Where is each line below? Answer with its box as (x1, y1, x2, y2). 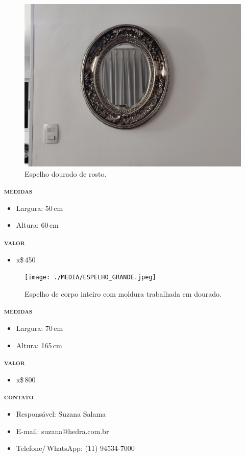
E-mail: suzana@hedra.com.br (16, 425, 109, 436)
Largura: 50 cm (16, 202, 63, 213)
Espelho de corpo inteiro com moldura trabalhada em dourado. (24, 288, 222, 299)
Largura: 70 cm (16, 323, 63, 333)
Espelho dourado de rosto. (24, 168, 107, 179)
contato (4, 391, 34, 402)
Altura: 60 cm (16, 220, 59, 230)
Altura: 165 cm (16, 340, 62, 350)
